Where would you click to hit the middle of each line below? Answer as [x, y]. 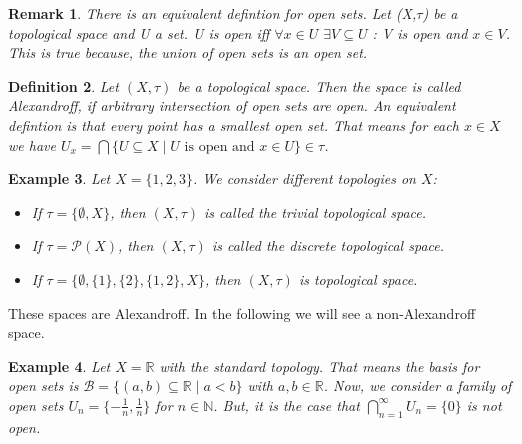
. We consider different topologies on [304, 178]
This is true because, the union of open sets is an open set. [188, 52]
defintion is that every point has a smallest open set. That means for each [233, 124]
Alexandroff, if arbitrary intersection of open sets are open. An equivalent [232, 105]
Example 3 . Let [59, 178]
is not [484, 404]
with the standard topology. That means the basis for [319, 365]
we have [32, 144]
